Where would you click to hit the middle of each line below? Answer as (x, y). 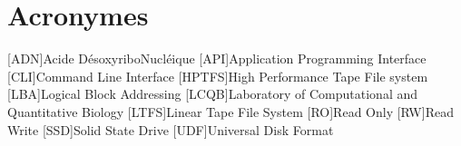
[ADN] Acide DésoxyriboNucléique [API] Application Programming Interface (217, 58)
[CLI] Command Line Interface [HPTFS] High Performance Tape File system (218, 76)
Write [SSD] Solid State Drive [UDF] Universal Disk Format (171, 129)
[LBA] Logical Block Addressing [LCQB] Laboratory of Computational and (213, 94)
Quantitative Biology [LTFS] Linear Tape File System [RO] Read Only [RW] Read (230, 111)
